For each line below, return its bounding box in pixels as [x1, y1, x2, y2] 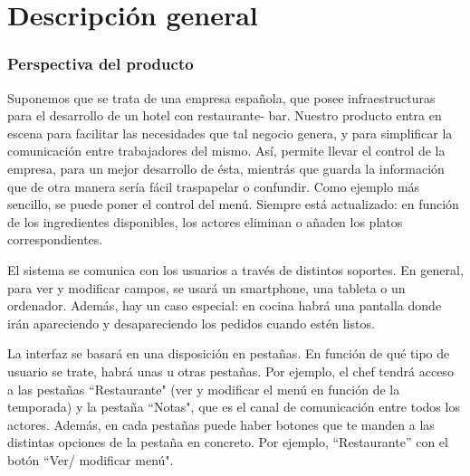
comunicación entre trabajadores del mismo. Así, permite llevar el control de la [7, 141, 446, 160]
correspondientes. [7, 230, 103, 249]
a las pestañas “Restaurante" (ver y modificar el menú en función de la [7, 379, 400, 398]
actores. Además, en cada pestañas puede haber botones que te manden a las [7, 414, 435, 433]
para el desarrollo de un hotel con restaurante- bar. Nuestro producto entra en [7, 106, 442, 125]
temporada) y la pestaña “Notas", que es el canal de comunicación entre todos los [7, 397, 460, 416]
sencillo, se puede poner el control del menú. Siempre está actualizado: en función [7, 195, 459, 214]
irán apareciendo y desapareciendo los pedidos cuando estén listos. [7, 313, 375, 332]
